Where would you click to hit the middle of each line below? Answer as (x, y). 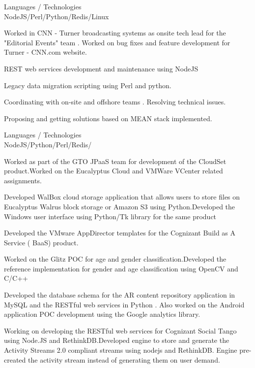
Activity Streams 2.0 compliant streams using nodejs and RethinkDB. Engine (121, 350)
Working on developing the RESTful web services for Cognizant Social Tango (120, 330)
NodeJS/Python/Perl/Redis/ (48, 144)
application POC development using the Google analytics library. (102, 314)
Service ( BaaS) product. (41, 242)
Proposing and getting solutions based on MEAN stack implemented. (108, 118)
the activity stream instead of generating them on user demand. (124, 359)
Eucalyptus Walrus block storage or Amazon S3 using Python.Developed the (120, 206)
